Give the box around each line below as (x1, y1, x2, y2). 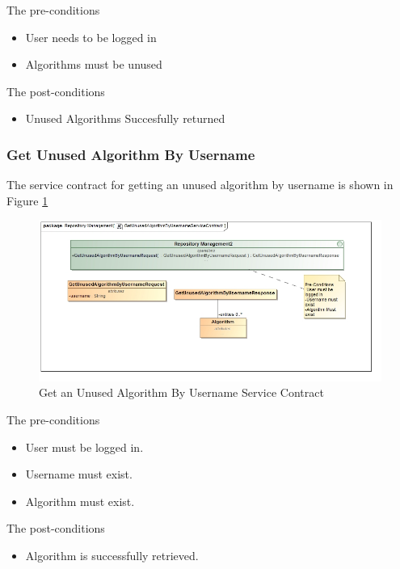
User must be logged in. (25, 438, 144, 455)
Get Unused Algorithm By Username (6, 144, 255, 164)
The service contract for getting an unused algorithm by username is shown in (6, 176, 394, 193)
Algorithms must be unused (25, 56, 162, 73)
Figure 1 (6, 192, 48, 209)
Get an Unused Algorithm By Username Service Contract (39, 384, 324, 401)
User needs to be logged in (25, 28, 157, 45)
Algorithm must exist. (25, 492, 135, 509)
